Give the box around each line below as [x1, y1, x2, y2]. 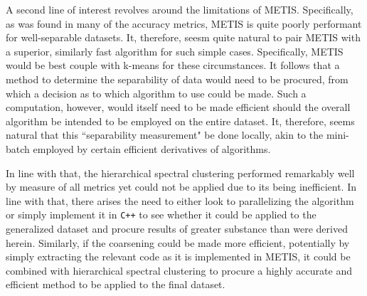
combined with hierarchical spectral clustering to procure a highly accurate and [6, 263, 352, 277]
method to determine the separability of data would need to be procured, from [6, 71, 349, 86]
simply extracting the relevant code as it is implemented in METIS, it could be [6, 249, 351, 264]
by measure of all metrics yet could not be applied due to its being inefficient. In [6, 179, 357, 194]
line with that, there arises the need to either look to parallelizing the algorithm [6, 193, 354, 208]
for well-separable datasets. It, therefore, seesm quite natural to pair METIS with [6, 30, 361, 45]
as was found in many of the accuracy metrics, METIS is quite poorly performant [6, 16, 362, 31]
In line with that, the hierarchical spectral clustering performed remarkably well [6, 165, 355, 180]
